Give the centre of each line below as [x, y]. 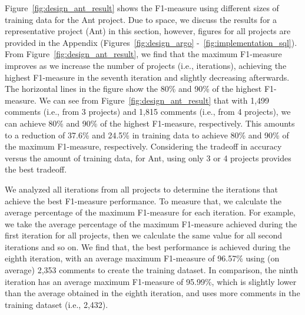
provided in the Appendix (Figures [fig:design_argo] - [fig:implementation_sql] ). [151, 42]
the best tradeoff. [36, 169]
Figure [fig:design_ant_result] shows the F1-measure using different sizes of [142, 8]
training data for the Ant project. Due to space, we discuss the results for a [141, 19]
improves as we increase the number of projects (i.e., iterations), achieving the [146, 65]
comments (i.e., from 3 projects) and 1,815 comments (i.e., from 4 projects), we [148, 112]
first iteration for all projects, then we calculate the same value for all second [144, 235]
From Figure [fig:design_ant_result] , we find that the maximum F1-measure [143, 54]
